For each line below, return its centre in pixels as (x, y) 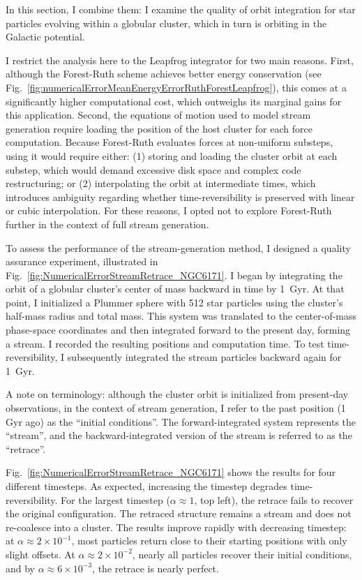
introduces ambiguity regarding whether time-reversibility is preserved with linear (180, 196)
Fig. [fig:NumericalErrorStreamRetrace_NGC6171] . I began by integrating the (174, 275)
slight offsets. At (40, 554)
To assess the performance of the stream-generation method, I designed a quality (178, 247)
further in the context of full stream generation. (107, 224)
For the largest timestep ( (115, 499)
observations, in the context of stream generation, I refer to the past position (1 (176, 408)
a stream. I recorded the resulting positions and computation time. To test (165, 343)
